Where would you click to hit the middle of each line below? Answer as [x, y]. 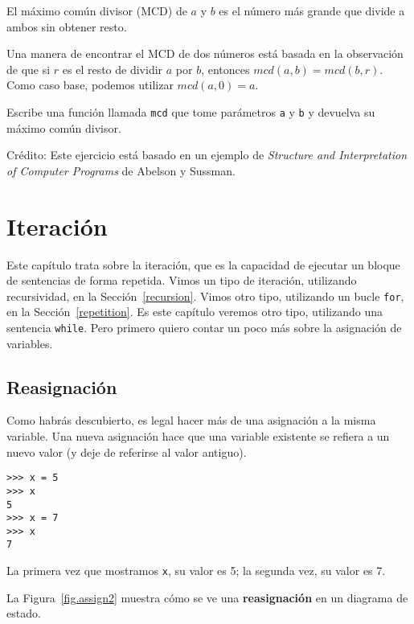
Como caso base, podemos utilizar [90, 85]
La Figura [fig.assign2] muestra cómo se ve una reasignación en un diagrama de [207, 597]
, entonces [225, 69]
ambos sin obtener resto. [67, 26]
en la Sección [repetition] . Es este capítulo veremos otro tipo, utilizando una [195, 312]
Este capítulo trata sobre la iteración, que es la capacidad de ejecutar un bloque [203, 264]
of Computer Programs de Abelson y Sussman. [121, 170]
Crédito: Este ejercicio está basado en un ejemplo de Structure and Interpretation [207, 155]
